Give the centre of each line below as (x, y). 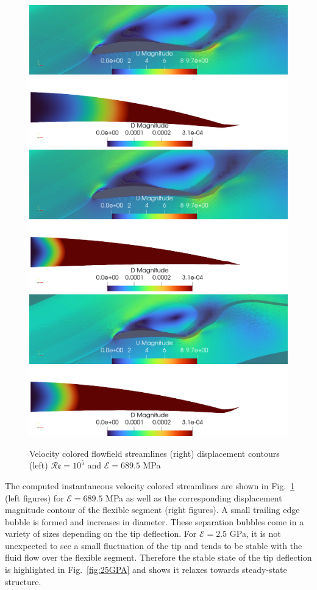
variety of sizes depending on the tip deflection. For (101, 534)
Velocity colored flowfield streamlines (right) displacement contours (155, 453)
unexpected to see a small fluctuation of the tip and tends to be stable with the (154, 545)
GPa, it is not (255, 534)
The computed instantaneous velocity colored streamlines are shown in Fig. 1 (150, 485)
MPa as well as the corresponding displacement (194, 497)
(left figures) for (34, 497)
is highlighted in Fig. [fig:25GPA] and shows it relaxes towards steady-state (146, 570)
